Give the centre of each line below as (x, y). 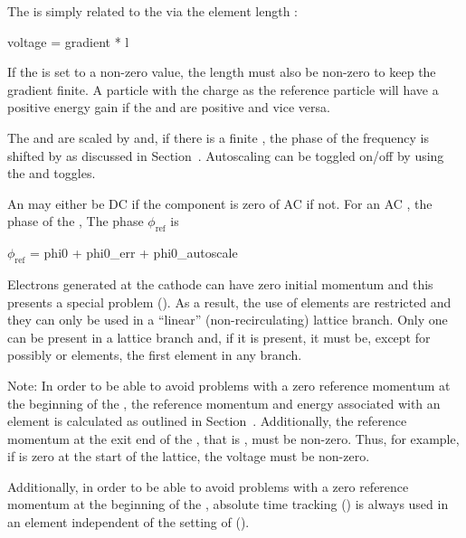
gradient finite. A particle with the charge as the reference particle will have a (223, 89)
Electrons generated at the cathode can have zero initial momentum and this (220, 283)
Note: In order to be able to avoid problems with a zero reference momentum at (229, 385)
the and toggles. (52, 173)
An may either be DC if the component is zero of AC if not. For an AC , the (220, 203)
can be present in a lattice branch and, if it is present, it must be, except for (219, 337)
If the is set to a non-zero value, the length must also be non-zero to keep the (222, 72)
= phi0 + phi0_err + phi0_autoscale (134, 253)
